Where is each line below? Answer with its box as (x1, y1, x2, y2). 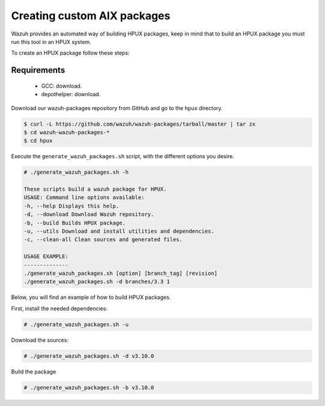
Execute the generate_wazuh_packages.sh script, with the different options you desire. (11, 153, 235, 160)
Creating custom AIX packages (11, 9, 171, 22)
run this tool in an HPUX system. (11, 38, 91, 45)
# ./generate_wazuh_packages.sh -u (23, 321, 129, 328)
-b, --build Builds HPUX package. (23, 220, 126, 226)
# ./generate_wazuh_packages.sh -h (23, 169, 129, 176)
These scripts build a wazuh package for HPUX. (23, 186, 167, 192)
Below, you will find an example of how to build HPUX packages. (11, 294, 171, 301)
